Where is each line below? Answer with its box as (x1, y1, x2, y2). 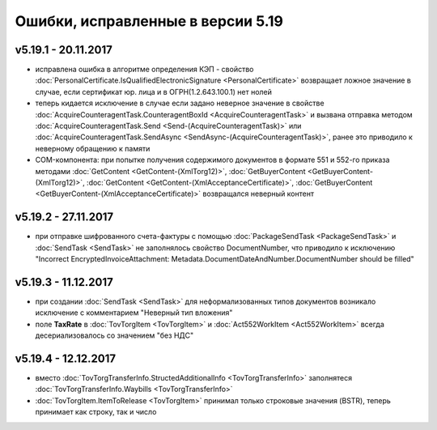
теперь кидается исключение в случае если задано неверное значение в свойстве (35, 98, 325, 109)
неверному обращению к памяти (35, 143, 151, 153)
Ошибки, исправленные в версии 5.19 (15, 12, 283, 30)
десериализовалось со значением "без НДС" (35, 330, 194, 340)
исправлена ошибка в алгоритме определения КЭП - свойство (35, 65, 254, 75)
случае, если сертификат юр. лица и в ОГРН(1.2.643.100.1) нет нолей (35, 87, 273, 96)
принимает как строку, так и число (35, 407, 157, 417)
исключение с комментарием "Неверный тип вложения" (35, 308, 233, 317)
